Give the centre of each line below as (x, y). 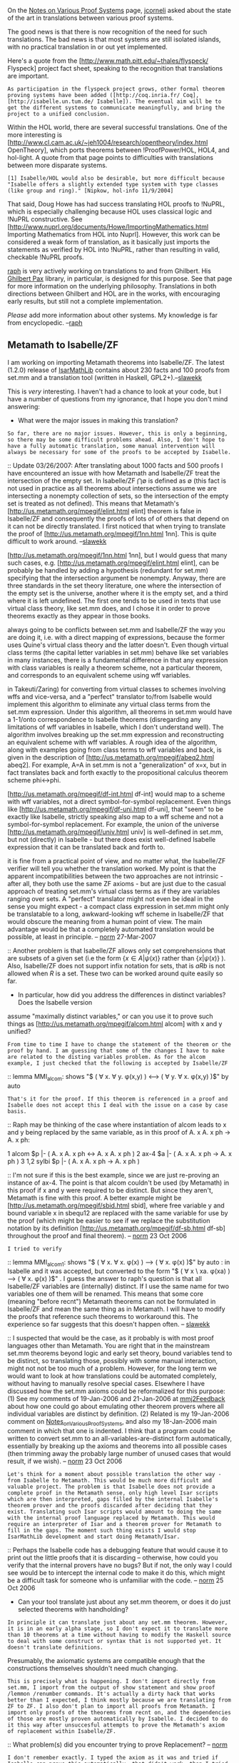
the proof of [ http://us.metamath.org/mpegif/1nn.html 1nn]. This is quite (112, 533)
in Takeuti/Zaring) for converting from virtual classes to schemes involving (117, 689)
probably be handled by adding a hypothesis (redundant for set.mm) (108, 570)
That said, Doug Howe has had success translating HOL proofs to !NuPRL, (116, 204)
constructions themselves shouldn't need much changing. (93, 1668)
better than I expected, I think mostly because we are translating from (119, 1700)
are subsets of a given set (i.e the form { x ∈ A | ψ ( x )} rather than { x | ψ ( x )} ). (117, 958)
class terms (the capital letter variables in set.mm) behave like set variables (118, 652)
